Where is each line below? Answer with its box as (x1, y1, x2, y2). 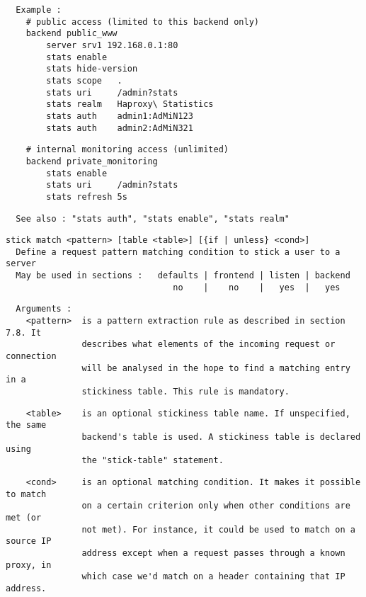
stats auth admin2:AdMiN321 (46, 123, 193, 133)
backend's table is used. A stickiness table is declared (81, 432, 361, 442)
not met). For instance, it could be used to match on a (81, 524, 355, 535)
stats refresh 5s (46, 191, 127, 202)
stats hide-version (46, 64, 138, 74)
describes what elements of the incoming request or (81, 339, 336, 350)
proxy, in (6, 559, 52, 570)
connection (6, 351, 57, 362)
